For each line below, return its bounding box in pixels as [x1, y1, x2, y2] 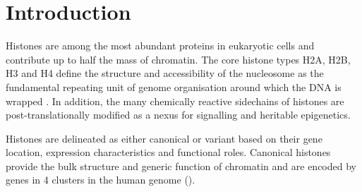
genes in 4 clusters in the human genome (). [6, 172, 195, 187]
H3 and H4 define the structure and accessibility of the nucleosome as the [6, 66, 324, 80]
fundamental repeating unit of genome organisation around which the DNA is [6, 79, 342, 94]
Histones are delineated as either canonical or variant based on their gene [6, 131, 322, 145]
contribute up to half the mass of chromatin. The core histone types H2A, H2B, [6, 52, 351, 66]
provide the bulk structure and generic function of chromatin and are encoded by [6, 158, 356, 173]
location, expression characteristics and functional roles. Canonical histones [6, 145, 331, 160]
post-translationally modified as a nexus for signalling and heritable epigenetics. [6, 107, 351, 122]
